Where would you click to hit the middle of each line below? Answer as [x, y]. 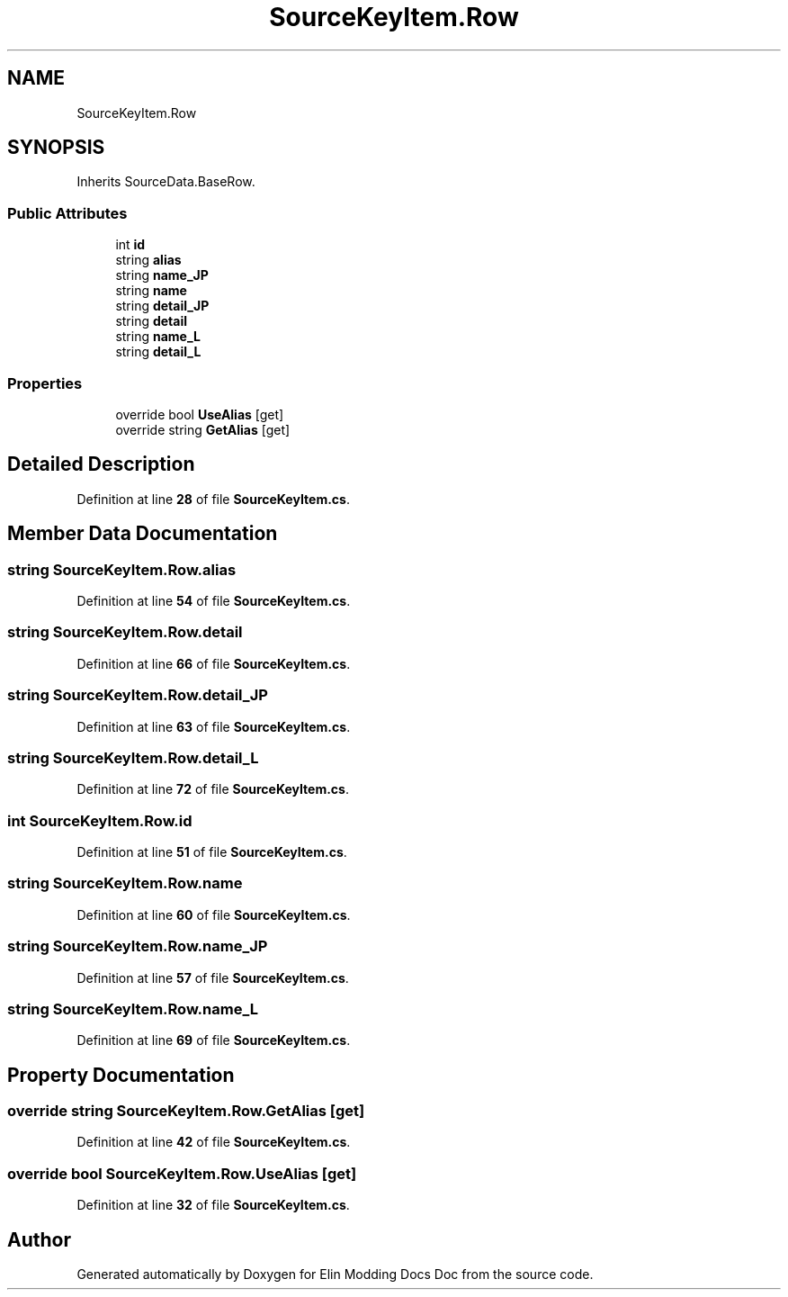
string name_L [158, 337]
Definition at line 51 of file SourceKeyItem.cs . [212, 852]
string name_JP [162, 275]
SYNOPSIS [56, 148]
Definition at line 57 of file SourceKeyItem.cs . [213, 977]
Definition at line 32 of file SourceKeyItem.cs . [213, 1205]
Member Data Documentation [143, 534]
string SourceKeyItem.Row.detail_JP [138, 695]
